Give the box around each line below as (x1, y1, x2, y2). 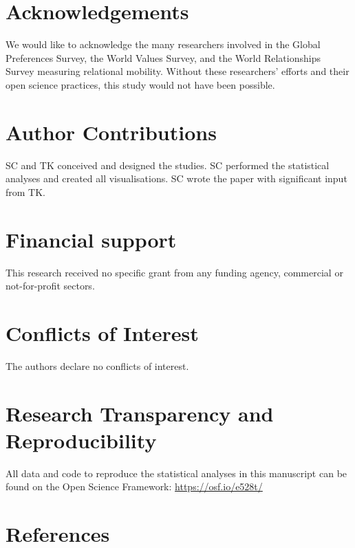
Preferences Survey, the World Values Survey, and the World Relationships (6, 50, 321, 65)
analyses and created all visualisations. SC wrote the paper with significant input (6, 171, 347, 186)
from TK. (6, 184, 45, 199)
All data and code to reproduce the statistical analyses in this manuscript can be (6, 465, 347, 480)
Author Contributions (6, 118, 217, 146)
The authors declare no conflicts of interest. (6, 358, 189, 373)
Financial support (6, 225, 177, 253)
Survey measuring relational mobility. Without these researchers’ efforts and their (6, 64, 349, 78)
